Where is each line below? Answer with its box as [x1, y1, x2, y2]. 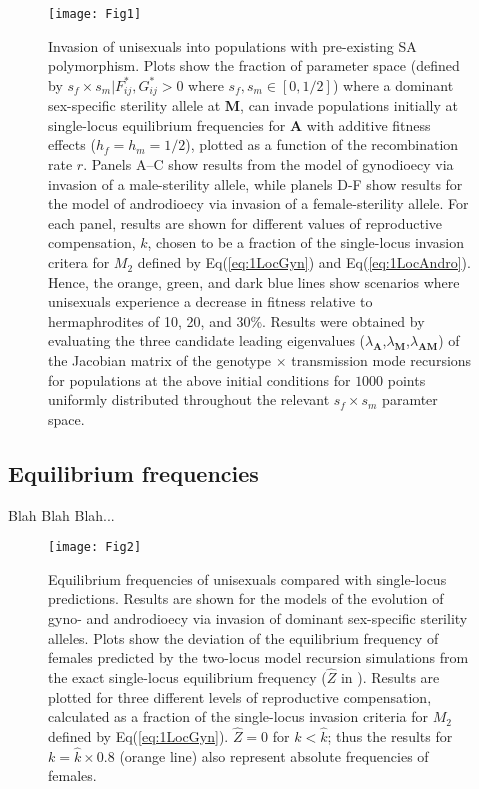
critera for [48, 252, 110, 273]
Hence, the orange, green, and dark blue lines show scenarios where [48, 271, 460, 292]
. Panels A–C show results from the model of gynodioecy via [83, 154, 454, 175]
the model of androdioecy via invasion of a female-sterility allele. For [48, 193, 469, 214]
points [387, 369, 426, 390]
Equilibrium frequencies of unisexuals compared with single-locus [48, 568, 447, 589]
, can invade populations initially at [240, 95, 458, 116]
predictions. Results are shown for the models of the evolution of [48, 588, 444, 609]
